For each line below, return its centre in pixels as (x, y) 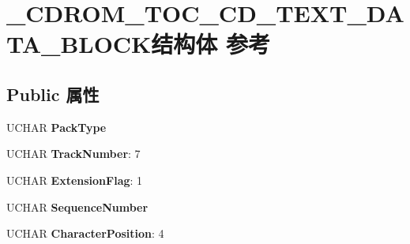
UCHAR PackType (56, 127)
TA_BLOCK (79, 44)
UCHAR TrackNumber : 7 (73, 154)
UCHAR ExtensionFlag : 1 (75, 180)
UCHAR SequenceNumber (77, 206)
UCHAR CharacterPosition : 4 (85, 233)
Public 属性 (53, 94)
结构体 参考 (211, 44)
